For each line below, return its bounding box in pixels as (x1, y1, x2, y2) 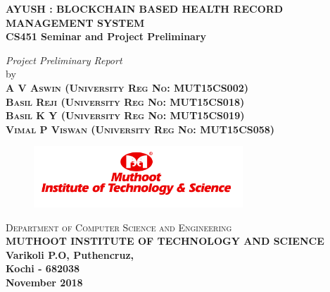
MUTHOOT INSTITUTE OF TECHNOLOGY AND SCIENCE (6, 233, 324, 248)
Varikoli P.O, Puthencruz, (6, 247, 134, 262)
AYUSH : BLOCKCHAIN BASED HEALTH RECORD (6, 1, 284, 16)
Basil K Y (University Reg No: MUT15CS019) (6, 108, 245, 123)
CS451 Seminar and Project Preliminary (6, 29, 207, 44)
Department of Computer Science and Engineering (6, 219, 232, 234)
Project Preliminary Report (6, 52, 122, 67)
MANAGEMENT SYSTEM (6, 15, 145, 30)
